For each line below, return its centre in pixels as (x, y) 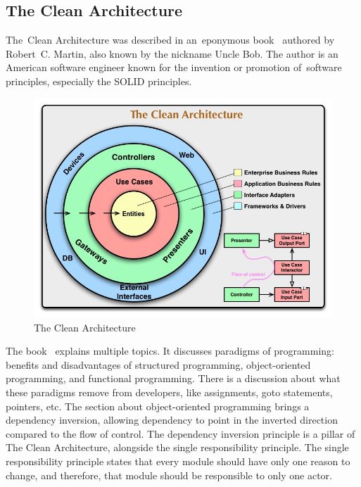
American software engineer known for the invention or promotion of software (174, 67)
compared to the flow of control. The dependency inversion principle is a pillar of (180, 433)
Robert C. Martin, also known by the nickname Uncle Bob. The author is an (172, 53)
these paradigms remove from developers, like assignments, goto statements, (169, 392)
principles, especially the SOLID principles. (99, 81)
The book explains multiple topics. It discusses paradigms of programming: (170, 351)
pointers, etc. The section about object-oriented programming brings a (158, 406)
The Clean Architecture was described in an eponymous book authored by (170, 40)
